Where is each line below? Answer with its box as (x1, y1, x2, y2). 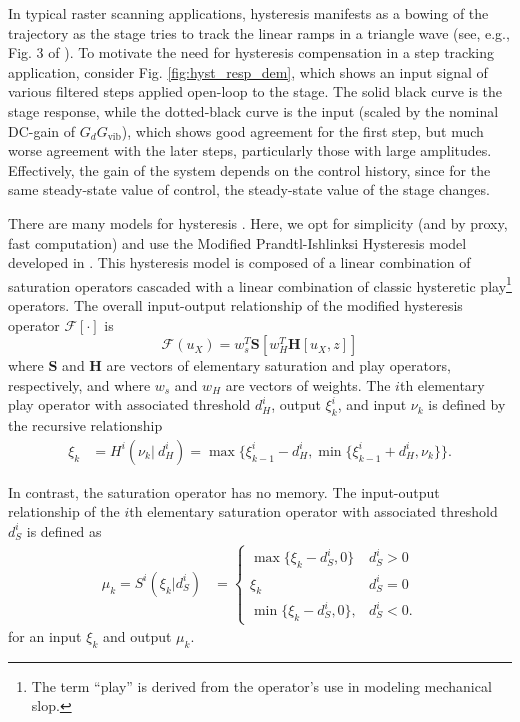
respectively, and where (8, 374, 151, 395)
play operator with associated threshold (8, 394, 251, 415)
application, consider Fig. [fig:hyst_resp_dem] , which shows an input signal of (8, 61, 488, 82)
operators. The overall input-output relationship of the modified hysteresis (8, 294, 463, 315)
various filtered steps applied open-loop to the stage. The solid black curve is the (8, 81, 503, 102)
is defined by (428, 394, 506, 415)
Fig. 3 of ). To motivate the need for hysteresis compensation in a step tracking (8, 42, 495, 63)
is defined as (26, 520, 102, 541)
